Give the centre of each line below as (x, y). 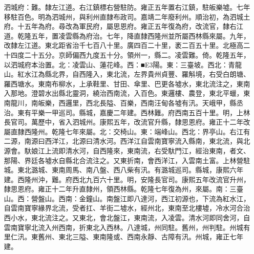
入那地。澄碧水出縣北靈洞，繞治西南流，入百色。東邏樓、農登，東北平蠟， (124, 93)
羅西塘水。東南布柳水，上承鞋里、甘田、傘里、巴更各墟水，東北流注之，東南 (127, 83)
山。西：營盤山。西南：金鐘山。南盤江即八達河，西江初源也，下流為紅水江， (127, 198)
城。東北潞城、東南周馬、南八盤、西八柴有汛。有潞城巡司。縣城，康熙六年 (124, 170)
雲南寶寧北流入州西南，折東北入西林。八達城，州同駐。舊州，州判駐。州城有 (127, 227)
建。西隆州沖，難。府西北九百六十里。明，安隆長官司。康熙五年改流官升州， (127, 179)
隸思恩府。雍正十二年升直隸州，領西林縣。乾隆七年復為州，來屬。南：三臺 (124, 189)
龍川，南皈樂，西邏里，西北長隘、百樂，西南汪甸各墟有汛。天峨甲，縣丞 (127, 102)
